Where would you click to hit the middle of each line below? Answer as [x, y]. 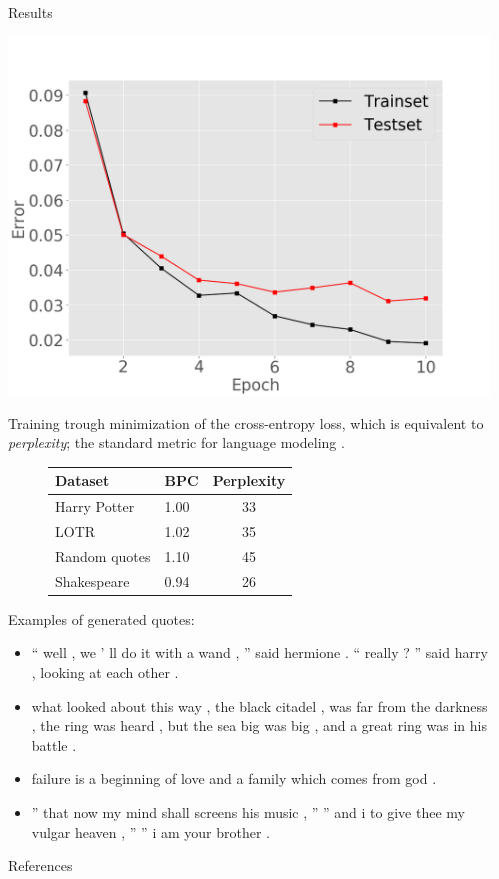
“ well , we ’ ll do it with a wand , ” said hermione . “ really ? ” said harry [259, 652]
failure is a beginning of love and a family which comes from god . [234, 778]
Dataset [82, 480]
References [40, 865]
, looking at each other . [105, 672]
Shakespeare [92, 580]
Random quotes [103, 555]
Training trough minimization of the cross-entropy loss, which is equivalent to [246, 422]
